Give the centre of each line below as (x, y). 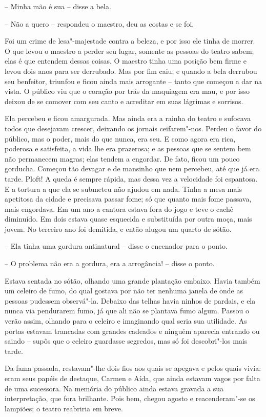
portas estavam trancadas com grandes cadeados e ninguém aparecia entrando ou (132, 331)
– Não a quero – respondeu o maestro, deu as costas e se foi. (99, 23)
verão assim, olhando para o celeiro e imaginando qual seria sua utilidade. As (126, 321)
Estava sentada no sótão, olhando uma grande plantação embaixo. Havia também (132, 280)
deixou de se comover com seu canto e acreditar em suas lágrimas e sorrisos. (124, 101)
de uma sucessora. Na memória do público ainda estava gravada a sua (114, 388)
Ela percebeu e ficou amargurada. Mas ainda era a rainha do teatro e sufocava (128, 118)
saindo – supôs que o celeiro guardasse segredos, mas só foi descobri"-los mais (126, 341)
